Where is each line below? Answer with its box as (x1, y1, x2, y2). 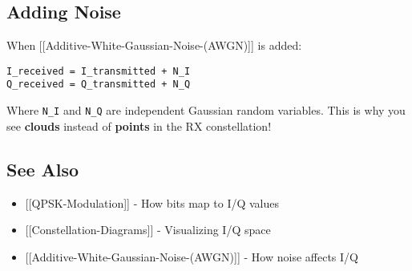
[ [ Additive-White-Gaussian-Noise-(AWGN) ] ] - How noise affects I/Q (25, 248, 358, 265)
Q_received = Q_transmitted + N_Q (6, 79, 191, 91)
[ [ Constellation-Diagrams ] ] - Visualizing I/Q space (25, 221, 271, 238)
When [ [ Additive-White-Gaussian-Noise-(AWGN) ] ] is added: (6, 37, 302, 54)
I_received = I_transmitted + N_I (6, 65, 191, 77)
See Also (6, 156, 79, 181)
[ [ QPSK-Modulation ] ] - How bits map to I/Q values (25, 194, 280, 211)
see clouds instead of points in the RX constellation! (6, 117, 272, 134)
